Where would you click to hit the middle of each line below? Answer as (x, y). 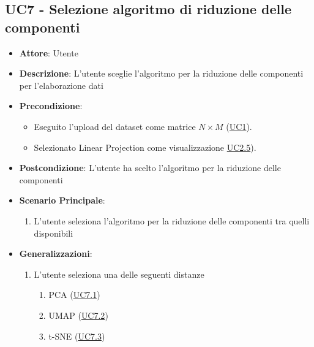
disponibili (54, 233)
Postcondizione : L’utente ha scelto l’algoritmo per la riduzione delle (150, 168)
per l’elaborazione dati (61, 85)
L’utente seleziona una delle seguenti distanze (119, 274)
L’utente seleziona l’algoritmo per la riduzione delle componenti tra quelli (172, 220)
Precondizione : (51, 106)
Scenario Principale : (62, 200)
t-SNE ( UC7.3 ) (77, 336)
